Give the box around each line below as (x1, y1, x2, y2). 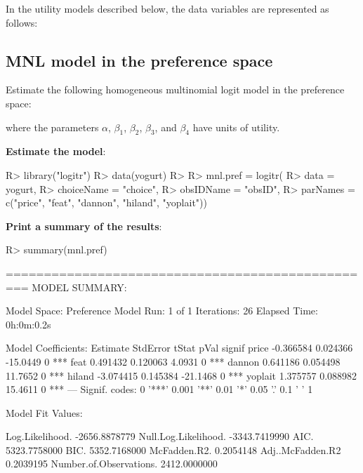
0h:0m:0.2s (6, 317, 51, 331)
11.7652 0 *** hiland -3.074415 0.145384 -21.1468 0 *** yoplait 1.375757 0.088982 (6, 368, 357, 382)
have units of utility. (192, 119, 280, 134)
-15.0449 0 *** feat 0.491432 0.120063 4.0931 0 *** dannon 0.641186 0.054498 (6, 354, 341, 368)
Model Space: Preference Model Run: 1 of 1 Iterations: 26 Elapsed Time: (6, 303, 318, 318)
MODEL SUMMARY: (32, 279, 127, 294)
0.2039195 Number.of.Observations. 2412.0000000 (6, 456, 218, 471)
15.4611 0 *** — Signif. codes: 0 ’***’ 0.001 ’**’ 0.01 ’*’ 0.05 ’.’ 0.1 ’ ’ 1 (6, 382, 313, 397)
